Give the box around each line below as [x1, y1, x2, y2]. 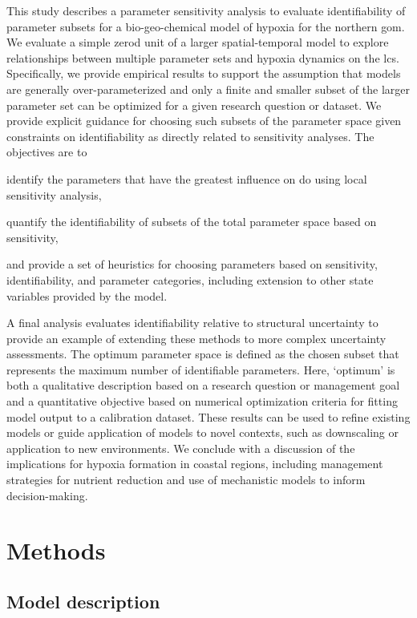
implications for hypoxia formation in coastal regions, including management [6, 455, 383, 472]
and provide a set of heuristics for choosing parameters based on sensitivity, [6, 256, 378, 273]
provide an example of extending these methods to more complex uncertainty [6, 329, 387, 346]
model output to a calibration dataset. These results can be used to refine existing [6, 408, 411, 425]
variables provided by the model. [6, 287, 168, 304]
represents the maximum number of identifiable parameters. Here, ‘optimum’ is [6, 361, 395, 378]
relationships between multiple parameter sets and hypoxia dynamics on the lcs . [6, 49, 399, 66]
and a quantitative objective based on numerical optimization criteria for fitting [6, 393, 398, 410]
